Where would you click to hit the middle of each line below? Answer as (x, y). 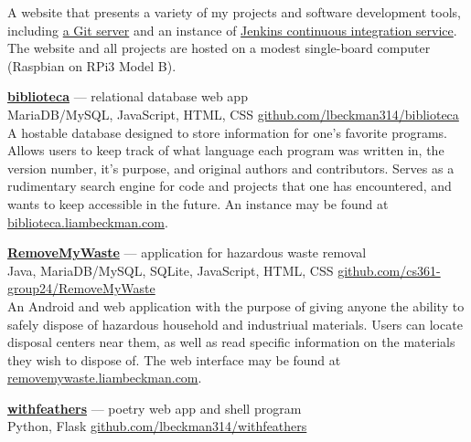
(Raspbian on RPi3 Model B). (92, 65)
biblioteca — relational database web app (128, 96)
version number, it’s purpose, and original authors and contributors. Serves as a (231, 168)
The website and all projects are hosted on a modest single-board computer (219, 48)
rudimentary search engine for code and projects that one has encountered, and (230, 186)
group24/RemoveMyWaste (81, 288)
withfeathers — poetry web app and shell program (155, 408)
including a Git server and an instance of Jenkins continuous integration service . (232, 30)
